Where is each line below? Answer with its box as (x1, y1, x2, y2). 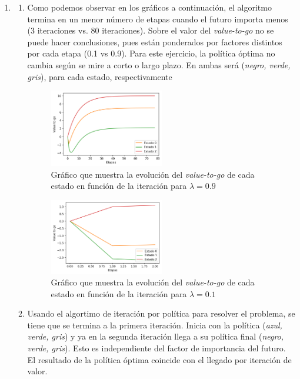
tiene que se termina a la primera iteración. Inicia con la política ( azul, (27, 318, 282, 331)
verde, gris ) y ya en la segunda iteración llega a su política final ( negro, (27, 330, 284, 343)
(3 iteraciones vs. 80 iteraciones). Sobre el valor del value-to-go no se (27, 24, 274, 36)
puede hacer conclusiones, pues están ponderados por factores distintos (27, 35, 282, 48)
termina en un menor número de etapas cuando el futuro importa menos (27, 12, 288, 25)
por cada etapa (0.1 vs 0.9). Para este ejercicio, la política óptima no (27, 47, 275, 59)
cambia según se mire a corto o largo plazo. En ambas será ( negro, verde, (27, 58, 291, 71)
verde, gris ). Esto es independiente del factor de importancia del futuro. (27, 341, 286, 354)
